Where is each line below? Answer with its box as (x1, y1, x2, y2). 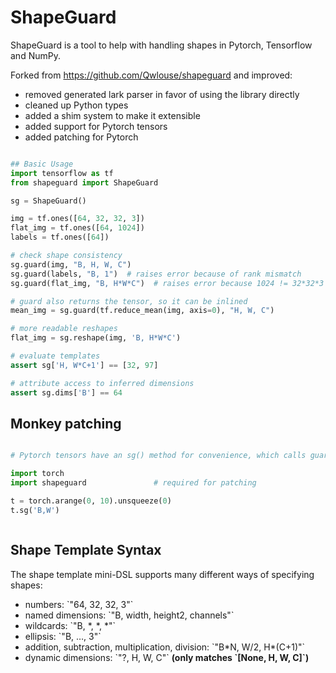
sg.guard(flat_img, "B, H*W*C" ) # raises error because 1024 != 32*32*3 (10, 278, 325, 288)
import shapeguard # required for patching (10, 478, 257, 488)
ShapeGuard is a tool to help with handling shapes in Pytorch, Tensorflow (10, 39, 313, 51)
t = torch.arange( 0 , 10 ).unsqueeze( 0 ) (10, 496, 172, 506)
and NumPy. (10, 49, 61, 61)
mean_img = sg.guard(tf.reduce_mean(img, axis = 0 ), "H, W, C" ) (10, 306, 275, 316)
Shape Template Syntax (10, 542, 162, 559)
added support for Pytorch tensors (24, 120, 168, 132)
